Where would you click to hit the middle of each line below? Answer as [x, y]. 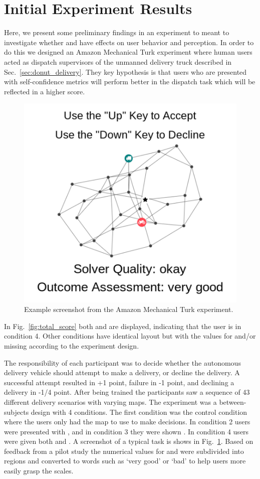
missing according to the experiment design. [72, 345]
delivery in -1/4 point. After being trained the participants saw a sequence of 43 [127, 392]
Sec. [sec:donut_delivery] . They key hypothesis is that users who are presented [125, 71]
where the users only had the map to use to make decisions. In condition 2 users [127, 422]
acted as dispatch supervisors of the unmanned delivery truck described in [118, 61]
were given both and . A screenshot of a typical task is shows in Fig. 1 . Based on [129, 441]
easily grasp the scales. [39, 471]
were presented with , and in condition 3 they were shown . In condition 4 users [126, 431]
